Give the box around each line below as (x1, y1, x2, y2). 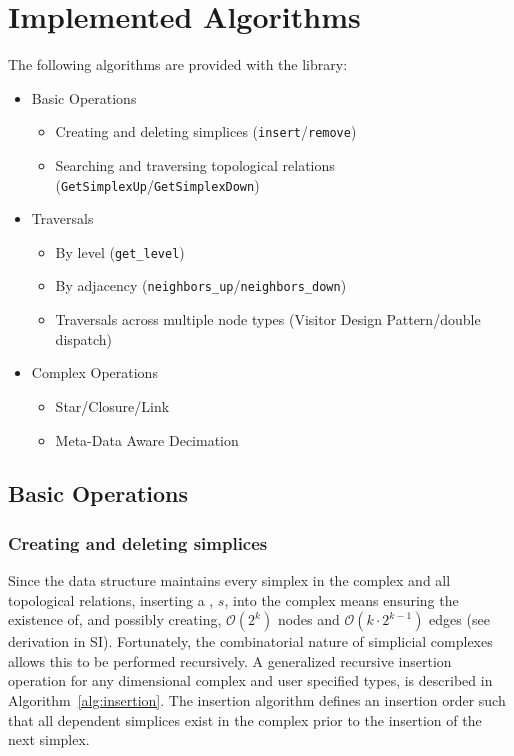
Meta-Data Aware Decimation (55, 429, 239, 450)
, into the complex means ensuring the (224, 589, 459, 610)
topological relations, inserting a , (8, 589, 214, 610)
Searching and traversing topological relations (55, 154, 335, 175)
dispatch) (55, 328, 113, 349)
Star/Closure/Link (55, 395, 170, 416)
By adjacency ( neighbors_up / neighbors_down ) (55, 275, 347, 296)
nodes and (277, 609, 340, 630)
